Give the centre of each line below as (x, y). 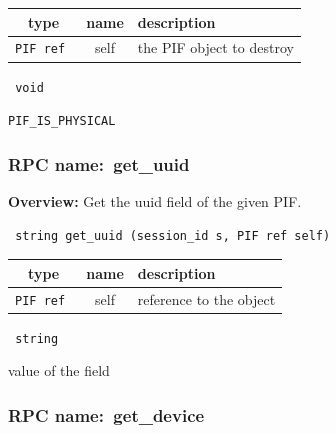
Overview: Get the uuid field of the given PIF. (155, 201)
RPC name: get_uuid (99, 163)
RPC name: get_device (106, 414)
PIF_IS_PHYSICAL (62, 121)
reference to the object (206, 298)
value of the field (59, 370)
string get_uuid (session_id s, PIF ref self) (173, 235)
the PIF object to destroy (215, 47)
